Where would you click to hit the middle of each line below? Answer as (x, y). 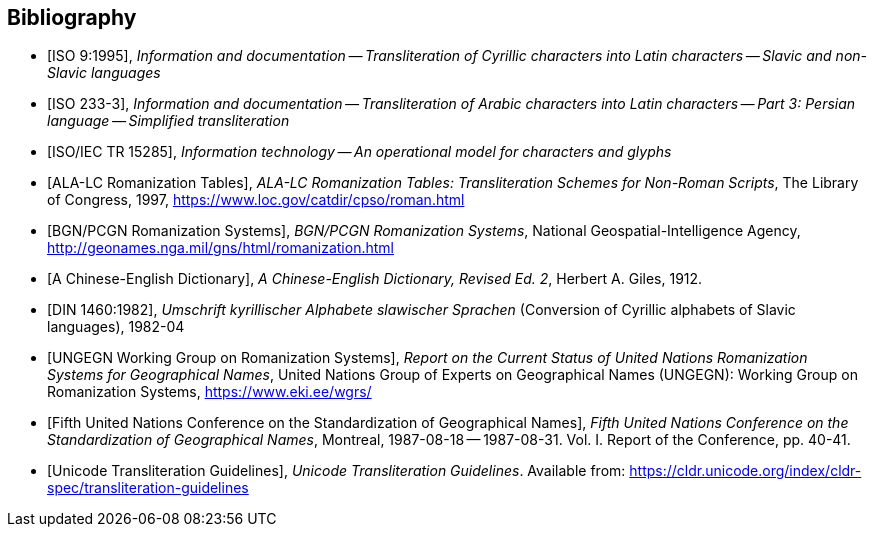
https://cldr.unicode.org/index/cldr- (745, 471)
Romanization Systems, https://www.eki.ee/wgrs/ (209, 392)
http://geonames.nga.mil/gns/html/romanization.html (220, 248)
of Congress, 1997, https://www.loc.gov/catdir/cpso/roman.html (256, 200)
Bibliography (72, 17)
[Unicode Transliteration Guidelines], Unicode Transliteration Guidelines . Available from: (336, 471)
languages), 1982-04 (116, 327)
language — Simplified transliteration (168, 121)
